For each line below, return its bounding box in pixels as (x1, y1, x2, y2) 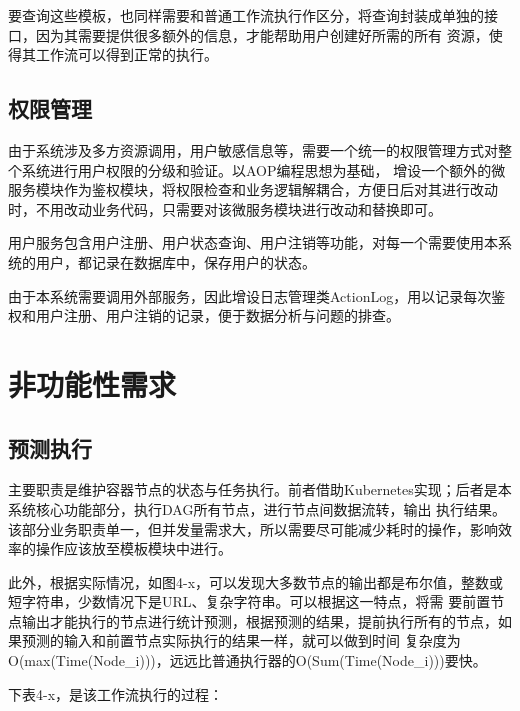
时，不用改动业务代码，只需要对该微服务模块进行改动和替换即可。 (8, 198, 442, 219)
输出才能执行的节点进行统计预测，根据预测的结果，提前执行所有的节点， (21, 610, 498, 631)
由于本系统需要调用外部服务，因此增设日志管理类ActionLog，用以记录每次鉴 (8, 285, 506, 306)
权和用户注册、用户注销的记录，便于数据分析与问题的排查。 (8, 305, 400, 326)
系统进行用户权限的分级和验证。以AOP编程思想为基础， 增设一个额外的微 (21, 159, 506, 180)
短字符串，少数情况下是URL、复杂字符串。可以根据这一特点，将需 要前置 (8, 591, 491, 612)
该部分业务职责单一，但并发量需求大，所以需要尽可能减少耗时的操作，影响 (8, 518, 498, 539)
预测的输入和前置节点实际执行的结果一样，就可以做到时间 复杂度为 (21, 630, 461, 651)
